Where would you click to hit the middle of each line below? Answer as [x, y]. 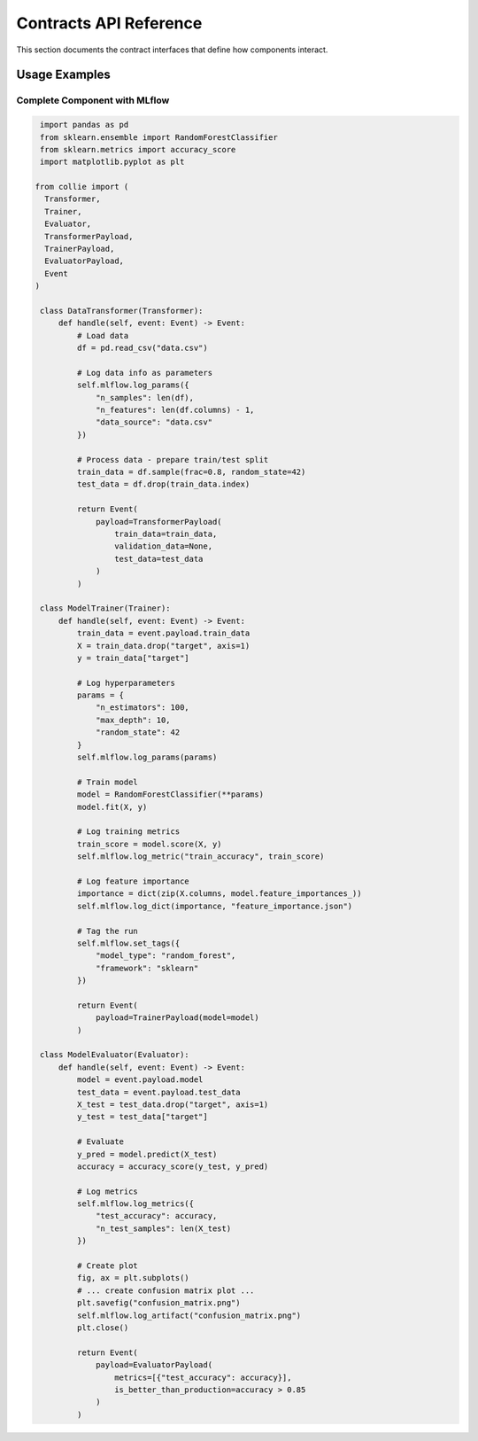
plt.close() [103, 1328]
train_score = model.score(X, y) [149, 844]
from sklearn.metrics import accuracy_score [138, 149]
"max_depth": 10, [134, 720]
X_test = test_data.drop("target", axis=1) [173, 1104]
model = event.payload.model [140, 1080]
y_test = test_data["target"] [142, 1117]
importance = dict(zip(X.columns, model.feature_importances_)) [219, 894]
